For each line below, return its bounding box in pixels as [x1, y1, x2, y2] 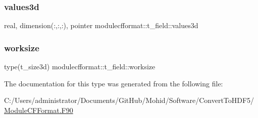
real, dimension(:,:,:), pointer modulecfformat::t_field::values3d [4, 20, 198, 31]
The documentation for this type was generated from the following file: [4, 78, 223, 88]
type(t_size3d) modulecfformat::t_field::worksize [4, 61, 156, 72]
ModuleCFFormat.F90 [4, 104, 73, 115]
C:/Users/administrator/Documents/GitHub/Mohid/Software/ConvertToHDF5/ [4, 95, 254, 105]
